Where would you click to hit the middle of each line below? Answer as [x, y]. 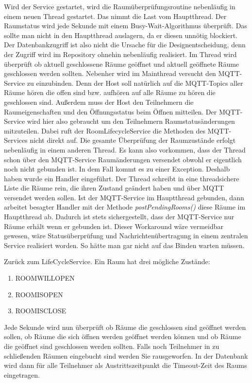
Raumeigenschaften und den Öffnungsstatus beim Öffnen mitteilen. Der [110, 111]
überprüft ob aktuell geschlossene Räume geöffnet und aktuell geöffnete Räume [122, 64]
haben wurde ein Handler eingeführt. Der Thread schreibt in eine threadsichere [122, 178]
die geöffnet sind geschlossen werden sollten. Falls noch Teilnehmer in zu [112, 346]
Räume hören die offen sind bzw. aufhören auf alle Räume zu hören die [110, 92]
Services [16, 140]
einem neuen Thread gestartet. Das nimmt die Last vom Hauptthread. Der [115, 16]
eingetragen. [22, 374]
